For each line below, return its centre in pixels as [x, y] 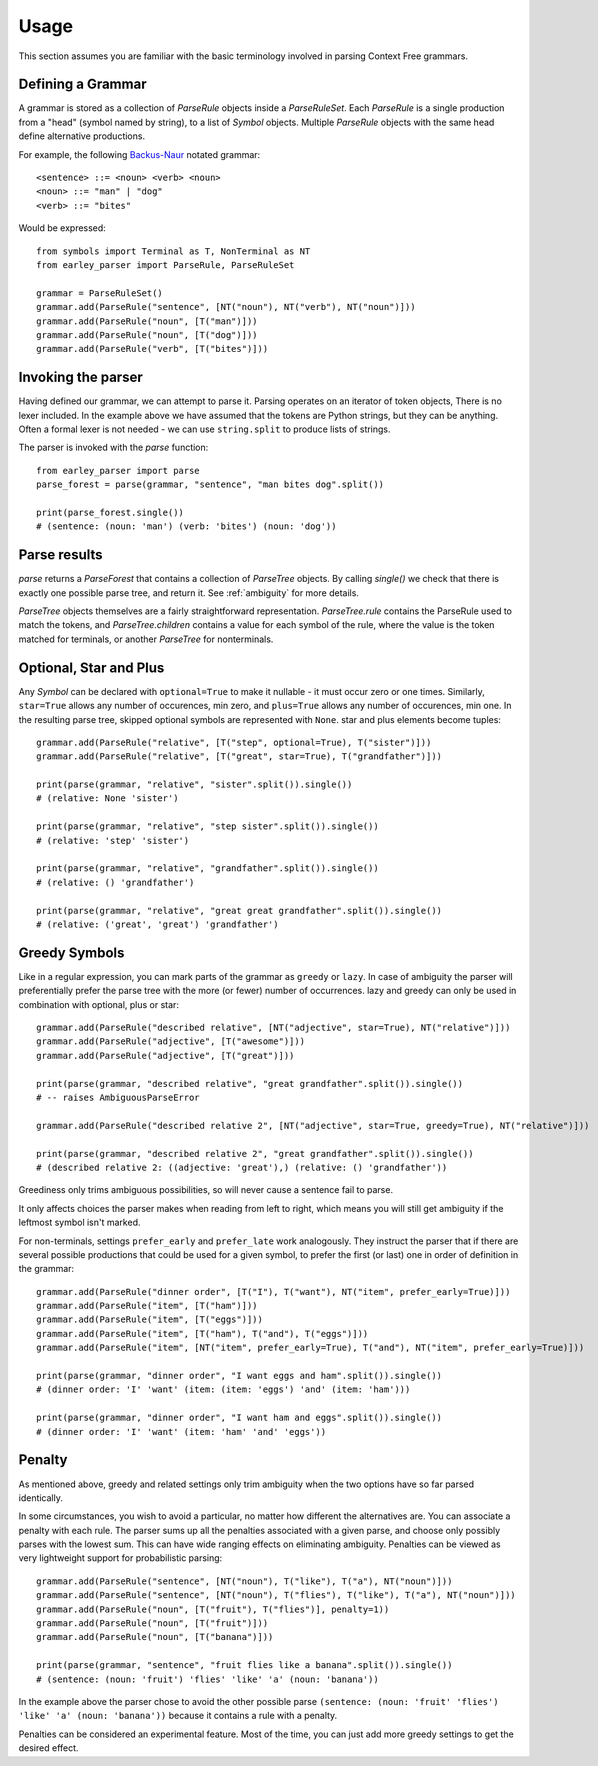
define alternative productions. [81, 136]
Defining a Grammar [82, 84]
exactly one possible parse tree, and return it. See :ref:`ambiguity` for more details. [189, 592]
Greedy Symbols [71, 952]
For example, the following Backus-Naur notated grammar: [139, 154]
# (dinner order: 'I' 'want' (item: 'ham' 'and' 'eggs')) [181, 1431]
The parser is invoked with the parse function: [113, 447]
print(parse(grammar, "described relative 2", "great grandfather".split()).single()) [255, 1153]
